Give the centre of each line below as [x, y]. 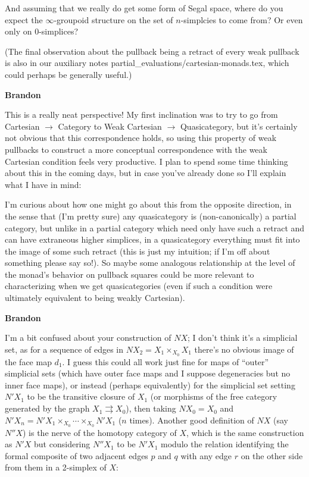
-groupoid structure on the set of [113, 19]
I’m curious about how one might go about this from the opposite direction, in [148, 204]
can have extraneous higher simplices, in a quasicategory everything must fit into [152, 239]
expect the [24, 19]
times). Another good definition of [192, 420]
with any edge [206, 455]
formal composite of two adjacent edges [77, 455]
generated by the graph [47, 408]
